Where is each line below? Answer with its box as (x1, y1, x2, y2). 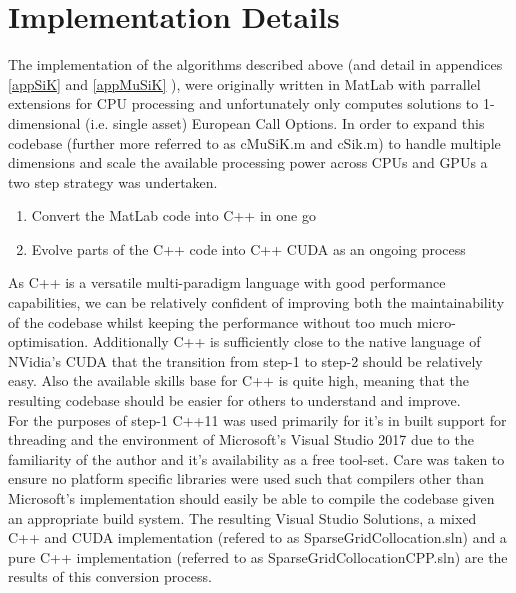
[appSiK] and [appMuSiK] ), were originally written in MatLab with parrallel (8, 73, 481, 94)
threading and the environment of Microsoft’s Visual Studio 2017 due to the (8, 429, 474, 450)
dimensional (8, 112, 81, 133)
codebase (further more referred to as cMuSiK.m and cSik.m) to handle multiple (8, 132, 501, 153)
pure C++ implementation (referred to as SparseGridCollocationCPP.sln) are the (8, 546, 508, 567)
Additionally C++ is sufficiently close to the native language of (92, 331, 481, 352)
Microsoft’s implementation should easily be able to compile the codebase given (8, 488, 495, 508)
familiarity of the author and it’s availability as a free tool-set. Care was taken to (8, 448, 505, 469)
